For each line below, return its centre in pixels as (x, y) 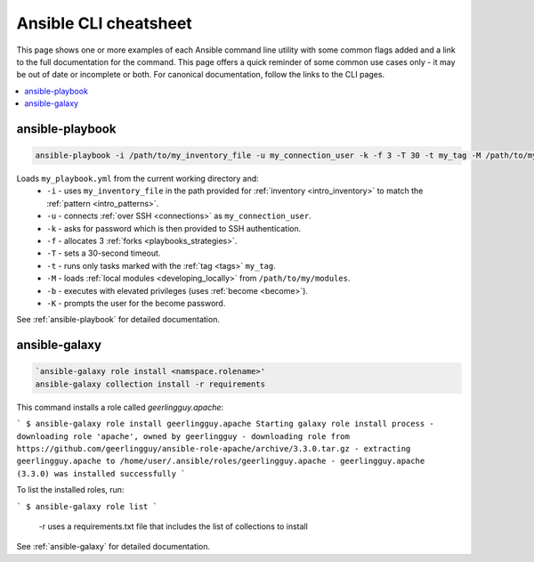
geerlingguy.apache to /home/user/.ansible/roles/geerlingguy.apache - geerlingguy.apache (221, 461)
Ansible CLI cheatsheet (105, 23)
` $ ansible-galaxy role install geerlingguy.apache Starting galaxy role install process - (226, 424)
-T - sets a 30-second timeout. (104, 253)
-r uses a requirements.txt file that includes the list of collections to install (174, 526)
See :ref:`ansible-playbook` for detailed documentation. (118, 320)
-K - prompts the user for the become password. (136, 303)
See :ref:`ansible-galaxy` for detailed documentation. (113, 547)
